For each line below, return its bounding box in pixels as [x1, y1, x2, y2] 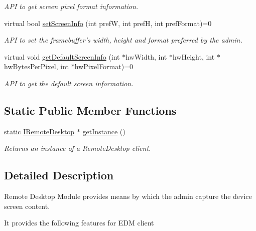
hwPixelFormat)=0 [74, 61, 134, 72]
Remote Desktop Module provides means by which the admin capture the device [4, 191, 252, 201]
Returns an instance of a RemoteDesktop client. [4, 143, 151, 153]
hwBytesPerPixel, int [4, 61, 69, 72]
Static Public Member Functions [4, 102, 177, 118]
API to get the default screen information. [4, 78, 134, 88]
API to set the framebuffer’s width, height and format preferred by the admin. [4, 35, 242, 45]
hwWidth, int [125, 51, 167, 62]
